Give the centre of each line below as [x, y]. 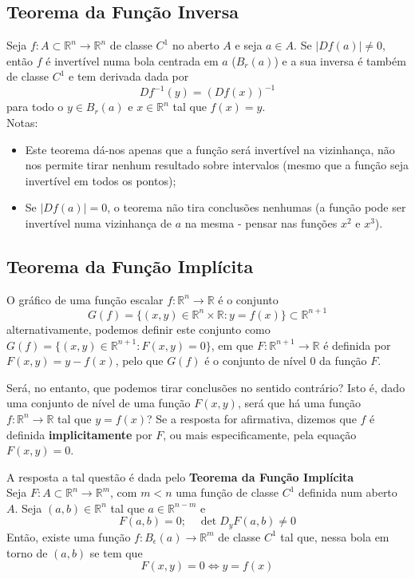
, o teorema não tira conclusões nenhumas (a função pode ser [257, 207]
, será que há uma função [299, 403]
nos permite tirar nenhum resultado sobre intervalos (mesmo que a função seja [217, 165]
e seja [249, 45]
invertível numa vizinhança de [99, 223]
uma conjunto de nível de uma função [99, 403]
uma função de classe [227, 492]
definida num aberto [348, 492]
